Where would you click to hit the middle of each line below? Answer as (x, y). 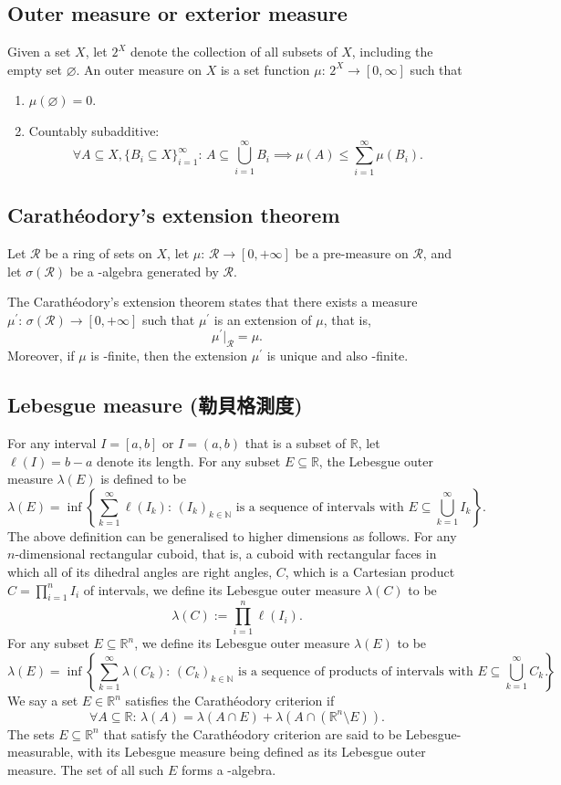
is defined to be (143, 479)
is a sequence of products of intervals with (356, 672)
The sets (31, 733)
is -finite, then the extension (169, 356)
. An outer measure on (139, 69)
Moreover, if (41, 356)
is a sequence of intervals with (320, 507)
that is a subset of (296, 442)
